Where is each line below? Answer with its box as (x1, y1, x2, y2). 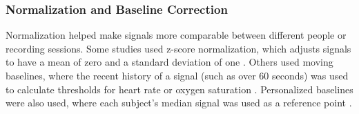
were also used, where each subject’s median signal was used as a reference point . (6, 95, 352, 110)
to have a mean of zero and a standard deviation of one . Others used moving (6, 55, 333, 69)
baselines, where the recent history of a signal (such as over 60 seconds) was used (6, 68, 349, 82)
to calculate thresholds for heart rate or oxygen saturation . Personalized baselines (6, 82, 353, 96)
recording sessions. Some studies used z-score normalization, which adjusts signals (6, 41, 351, 55)
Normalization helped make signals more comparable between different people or (6, 28, 347, 42)
